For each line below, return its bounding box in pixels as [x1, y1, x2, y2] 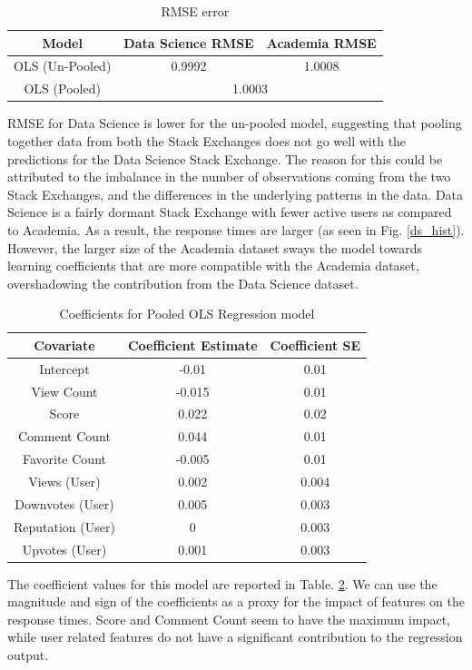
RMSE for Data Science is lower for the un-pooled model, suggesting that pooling [7, 113, 462, 133]
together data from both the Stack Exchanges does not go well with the [7, 131, 407, 150]
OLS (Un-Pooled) [14, 56, 112, 75]
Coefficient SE [270, 335, 361, 354]
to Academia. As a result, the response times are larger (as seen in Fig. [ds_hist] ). [7, 220, 465, 239]
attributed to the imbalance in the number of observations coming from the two [7, 167, 451, 186]
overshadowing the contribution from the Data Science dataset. [7, 273, 359, 292]
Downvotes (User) [15, 494, 114, 513]
